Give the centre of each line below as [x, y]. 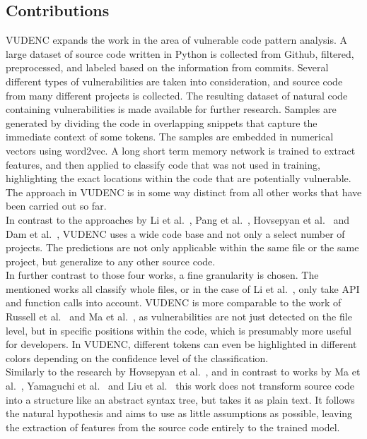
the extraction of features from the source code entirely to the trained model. [173, 427]
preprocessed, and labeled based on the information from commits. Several [167, 67]
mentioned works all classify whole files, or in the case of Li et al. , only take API [183, 288]
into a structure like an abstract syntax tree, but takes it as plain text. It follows [180, 399]
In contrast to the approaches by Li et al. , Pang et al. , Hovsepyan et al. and [178, 219]
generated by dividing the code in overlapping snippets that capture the [162, 122]
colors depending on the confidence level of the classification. [137, 357]
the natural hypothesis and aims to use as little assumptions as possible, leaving [179, 413]
